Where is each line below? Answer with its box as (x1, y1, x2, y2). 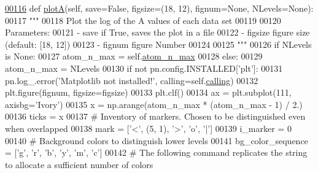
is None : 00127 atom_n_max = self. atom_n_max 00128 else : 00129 (5, 50, 263, 63)
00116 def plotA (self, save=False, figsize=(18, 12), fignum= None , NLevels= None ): (5, 2, 314, 14)
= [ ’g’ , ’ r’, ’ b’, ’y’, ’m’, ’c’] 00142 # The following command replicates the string (5, 146, 308, 159)
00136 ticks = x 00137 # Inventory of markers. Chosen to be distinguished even (5, 110, 306, 123)
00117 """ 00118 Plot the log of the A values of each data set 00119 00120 (5, 13, 281, 26)
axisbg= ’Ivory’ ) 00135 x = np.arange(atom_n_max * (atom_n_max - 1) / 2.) (5, 98, 303, 110)
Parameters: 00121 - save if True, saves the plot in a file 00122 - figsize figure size (5, 26, 310, 39)
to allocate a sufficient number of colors (5, 158, 153, 171)
